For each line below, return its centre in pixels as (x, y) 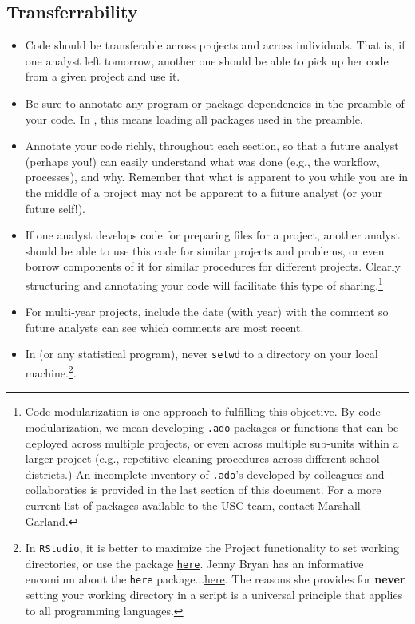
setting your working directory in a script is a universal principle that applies (214, 595)
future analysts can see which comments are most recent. (164, 327)
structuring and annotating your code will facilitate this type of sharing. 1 (204, 283)
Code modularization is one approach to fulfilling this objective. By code (203, 411)
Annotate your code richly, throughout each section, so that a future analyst (212, 146)
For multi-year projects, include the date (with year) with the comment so (207, 312)
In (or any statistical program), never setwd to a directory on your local (202, 354)
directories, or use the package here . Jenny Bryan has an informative (194, 563)
